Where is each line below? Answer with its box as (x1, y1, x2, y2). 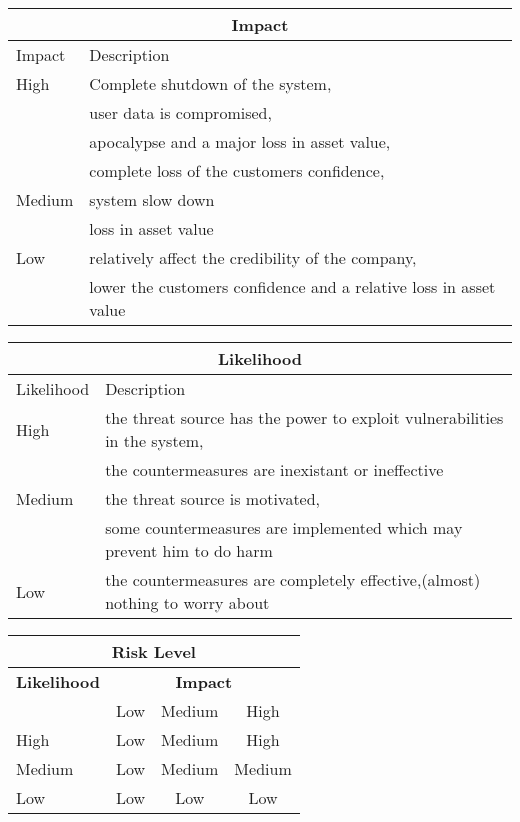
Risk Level (111, 640, 196, 663)
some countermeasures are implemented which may (105, 516, 463, 539)
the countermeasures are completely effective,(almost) (105, 568, 481, 591)
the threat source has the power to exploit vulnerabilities (105, 406, 504, 429)
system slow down (89, 188, 215, 211)
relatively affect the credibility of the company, (89, 246, 417, 269)
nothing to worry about (105, 591, 270, 614)
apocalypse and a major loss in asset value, (89, 130, 391, 153)
